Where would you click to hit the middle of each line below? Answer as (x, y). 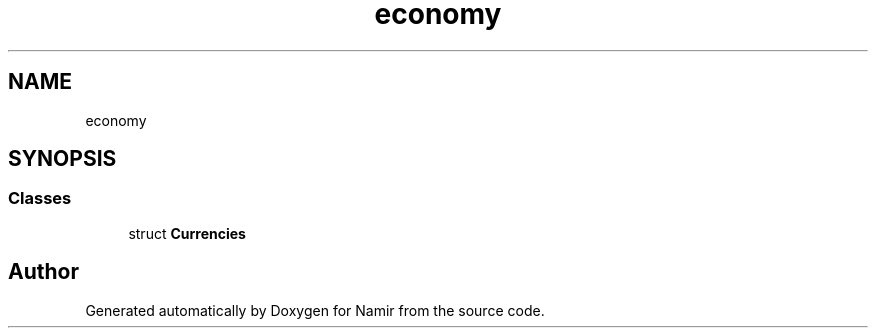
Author (43, 272)
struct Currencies (187, 233)
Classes (40, 198)
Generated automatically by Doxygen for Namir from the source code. (315, 310)
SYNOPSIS (62, 159)
